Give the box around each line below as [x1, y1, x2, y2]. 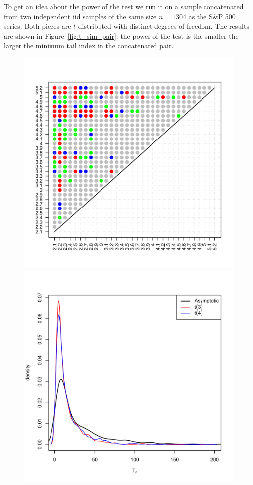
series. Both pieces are [4, 21, 71, 31]
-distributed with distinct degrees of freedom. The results [76, 21, 249, 31]
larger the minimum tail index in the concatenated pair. [4, 40, 174, 51]
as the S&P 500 [188, 11, 236, 21]
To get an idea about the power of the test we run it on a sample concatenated [4, 1, 244, 11]
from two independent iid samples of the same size [4, 11, 157, 21]
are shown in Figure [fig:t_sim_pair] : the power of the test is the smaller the [4, 30, 239, 41]
